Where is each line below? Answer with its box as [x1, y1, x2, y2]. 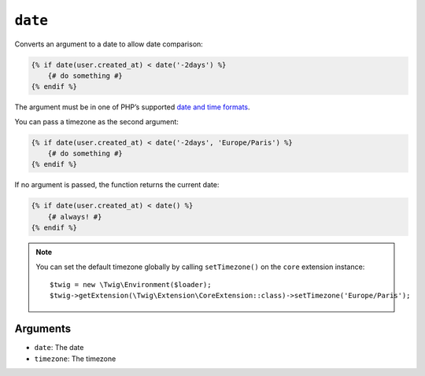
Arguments [14, 323, 72, 336]
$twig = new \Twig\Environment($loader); [50, 280, 212, 289]
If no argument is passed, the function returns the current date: [14, 180, 220, 190]
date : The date [34, 343, 84, 352]
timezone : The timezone [34, 354, 116, 363]
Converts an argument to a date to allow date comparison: [14, 39, 204, 49]
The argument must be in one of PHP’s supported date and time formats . [14, 102, 251, 112]
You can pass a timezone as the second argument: [14, 116, 179, 126]
